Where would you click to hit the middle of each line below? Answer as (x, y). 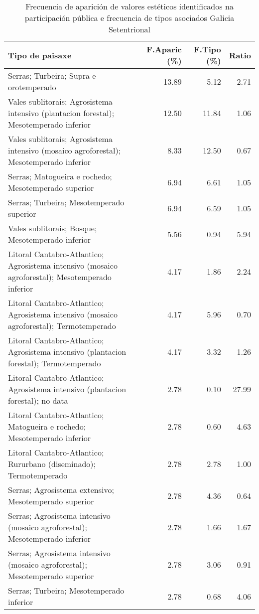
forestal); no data (38, 400)
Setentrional (129, 29)
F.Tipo (207, 49)
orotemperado (32, 87)
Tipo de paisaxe (40, 55)
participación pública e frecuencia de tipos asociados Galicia (129, 18)
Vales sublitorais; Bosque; (53, 228)
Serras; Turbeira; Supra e (52, 76)
